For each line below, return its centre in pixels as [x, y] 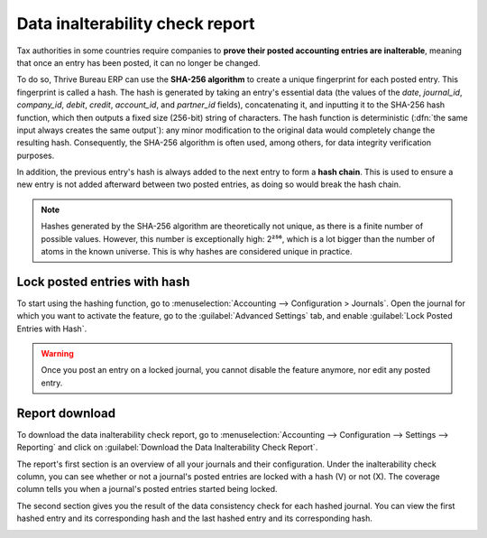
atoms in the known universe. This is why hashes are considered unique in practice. [197, 252]
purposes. [36, 155]
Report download [66, 413]
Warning [57, 354]
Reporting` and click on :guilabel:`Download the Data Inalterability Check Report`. [167, 448]
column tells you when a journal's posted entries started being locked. [147, 489]
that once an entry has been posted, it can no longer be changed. [138, 62]
